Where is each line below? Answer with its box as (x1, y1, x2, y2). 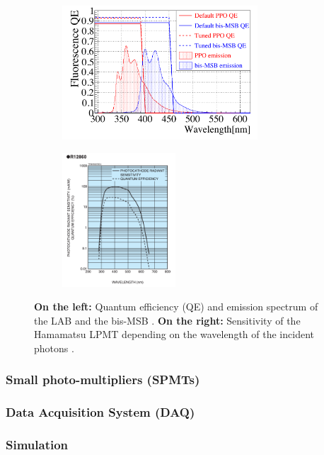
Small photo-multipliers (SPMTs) (6, 371, 200, 388)
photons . (34, 340, 74, 355)
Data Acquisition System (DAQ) (6, 403, 195, 421)
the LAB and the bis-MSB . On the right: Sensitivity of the (34, 313, 301, 327)
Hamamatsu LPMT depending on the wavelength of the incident (34, 327, 314, 342)
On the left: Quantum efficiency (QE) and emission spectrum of (34, 299, 318, 314)
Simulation (6, 436, 69, 454)
